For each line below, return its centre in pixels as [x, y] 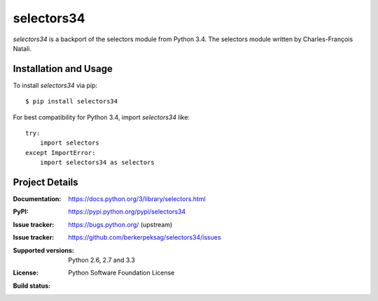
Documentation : [37, 199]
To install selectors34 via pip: [55, 85]
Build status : [32, 286]
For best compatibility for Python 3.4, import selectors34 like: [101, 117]
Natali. [22, 48]
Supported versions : [44, 250]
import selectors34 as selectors [97, 163]
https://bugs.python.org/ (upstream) [120, 224]
